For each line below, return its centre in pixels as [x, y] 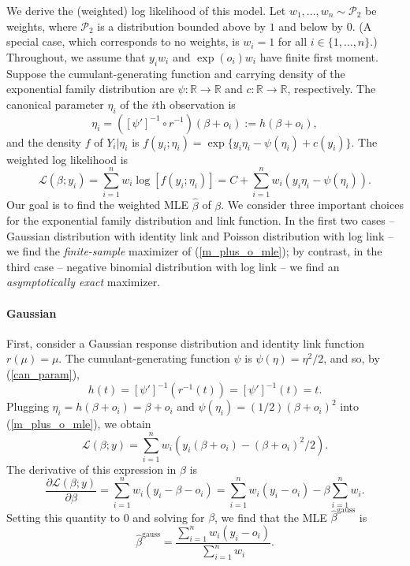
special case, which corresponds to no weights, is [123, 41]
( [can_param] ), [43, 374]
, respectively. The [332, 89]
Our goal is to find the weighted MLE [98, 205]
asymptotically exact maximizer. [84, 282]
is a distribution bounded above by [181, 26]
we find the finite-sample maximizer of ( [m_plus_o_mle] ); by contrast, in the [194, 251]
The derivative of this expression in [91, 469]
